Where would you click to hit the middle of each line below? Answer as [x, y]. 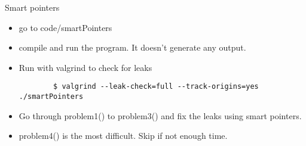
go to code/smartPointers [65, 27]
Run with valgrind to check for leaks [85, 67]
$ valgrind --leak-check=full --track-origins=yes [156, 87]
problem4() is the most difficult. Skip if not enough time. [123, 136]
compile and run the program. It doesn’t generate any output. [132, 47]
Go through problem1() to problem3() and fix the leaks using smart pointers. [160, 115]
